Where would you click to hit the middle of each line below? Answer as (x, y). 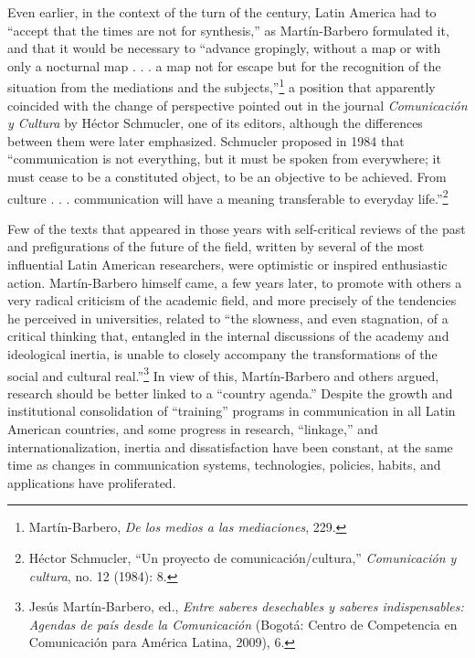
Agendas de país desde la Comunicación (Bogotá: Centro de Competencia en (243, 624)
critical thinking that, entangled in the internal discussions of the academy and (228, 336)
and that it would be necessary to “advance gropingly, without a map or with (224, 48)
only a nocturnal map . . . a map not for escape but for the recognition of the (224, 65)
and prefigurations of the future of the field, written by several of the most (216, 246)
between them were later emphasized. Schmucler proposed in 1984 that (206, 140)
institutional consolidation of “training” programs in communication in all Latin (232, 411)
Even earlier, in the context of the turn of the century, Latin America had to (222, 12)
